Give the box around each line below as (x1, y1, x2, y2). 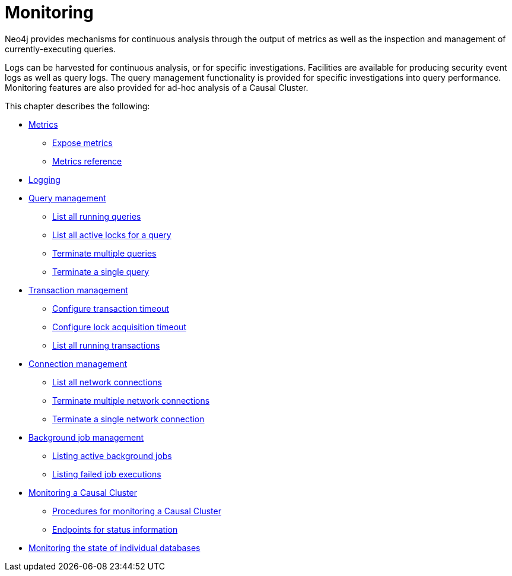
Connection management (28, 358, 128, 369)
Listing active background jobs (52, 450, 172, 461)
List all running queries (52, 211, 141, 221)
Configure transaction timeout (52, 303, 169, 314)
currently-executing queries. (5, 43, 116, 54)
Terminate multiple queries (52, 248, 157, 258)
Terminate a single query (52, 266, 150, 277)
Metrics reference (52, 156, 122, 166)
